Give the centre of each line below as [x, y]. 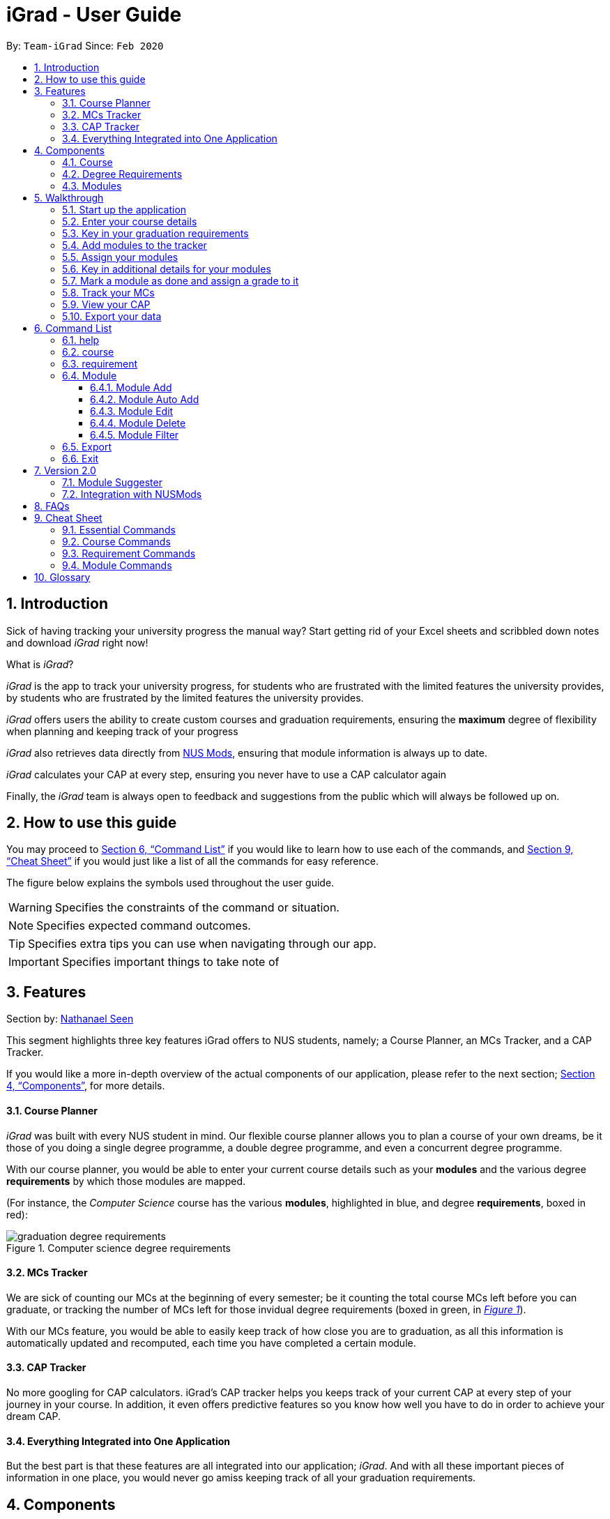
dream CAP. [34, 1416]
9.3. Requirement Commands [129, 553]
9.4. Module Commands [117, 565]
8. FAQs [52, 506]
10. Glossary [62, 577]
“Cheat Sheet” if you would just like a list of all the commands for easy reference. [192, 861]
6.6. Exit [81, 458]
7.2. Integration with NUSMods [132, 494]
